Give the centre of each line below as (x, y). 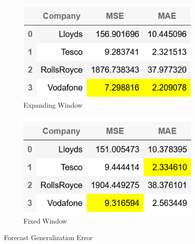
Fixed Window (45, 221)
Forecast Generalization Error (48, 237)
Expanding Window (53, 105)
